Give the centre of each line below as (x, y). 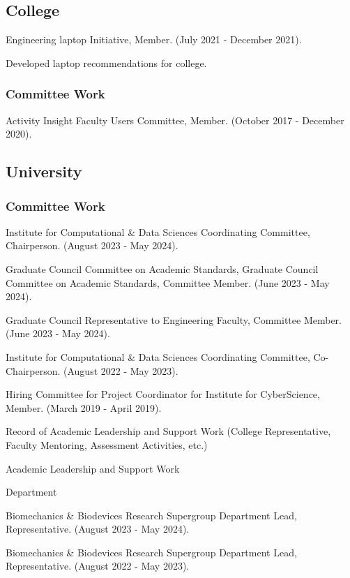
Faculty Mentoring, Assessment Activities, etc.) (107, 444)
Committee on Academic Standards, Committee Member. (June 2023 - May (168, 282)
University (44, 171)
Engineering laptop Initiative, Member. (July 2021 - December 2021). (154, 39)
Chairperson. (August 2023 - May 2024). (92, 245)
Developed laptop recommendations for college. (106, 62)
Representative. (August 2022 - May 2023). (98, 566)
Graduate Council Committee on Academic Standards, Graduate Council (162, 268)
